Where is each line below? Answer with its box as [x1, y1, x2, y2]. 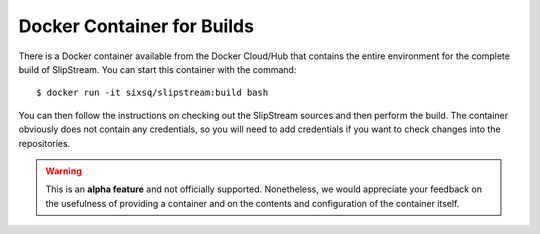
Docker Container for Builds [18, 15, 255, 37]
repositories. [18, 137, 71, 149]
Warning [45, 165, 82, 177]
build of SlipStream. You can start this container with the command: [18, 63, 297, 75]
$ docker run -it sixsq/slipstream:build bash [36, 87, 269, 99]
